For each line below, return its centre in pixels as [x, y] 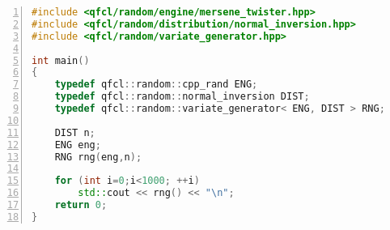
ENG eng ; [78, 145]
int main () [61, 60]
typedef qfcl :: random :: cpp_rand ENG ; [156, 85]
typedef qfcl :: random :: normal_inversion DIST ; [182, 97]
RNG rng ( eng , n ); [98, 157]
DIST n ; [75, 132]
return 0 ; [81, 205]
